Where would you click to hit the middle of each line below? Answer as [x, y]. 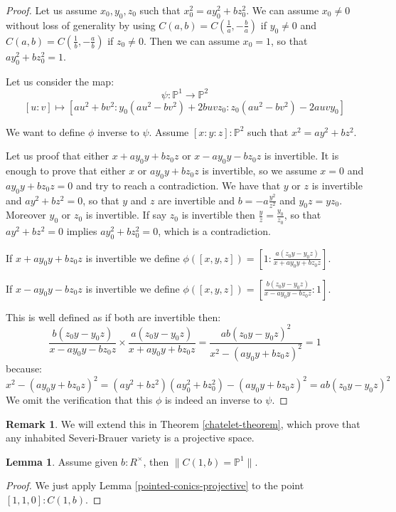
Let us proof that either [58, 156]
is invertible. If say [126, 215]
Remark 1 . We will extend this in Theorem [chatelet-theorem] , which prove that [183, 423]
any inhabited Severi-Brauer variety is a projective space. [130, 438]
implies [82, 230]
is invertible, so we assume [259, 171]
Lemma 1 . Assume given [62, 461]
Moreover [26, 215]
